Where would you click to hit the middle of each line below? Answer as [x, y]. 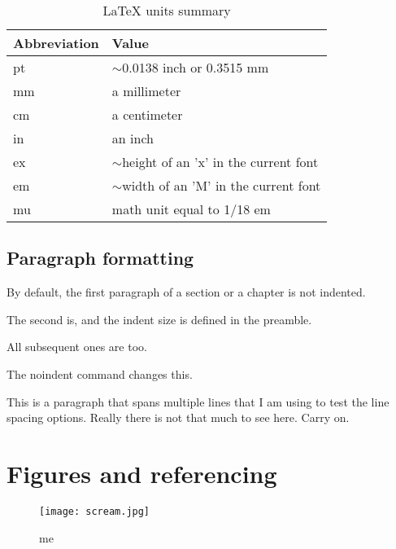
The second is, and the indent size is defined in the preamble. [159, 319]
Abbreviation [56, 43]
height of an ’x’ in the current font [220, 162]
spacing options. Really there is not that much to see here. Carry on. [178, 417]
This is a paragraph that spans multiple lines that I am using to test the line [198, 401]
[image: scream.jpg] [95, 511]
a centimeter [147, 114]
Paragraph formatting [100, 258]
